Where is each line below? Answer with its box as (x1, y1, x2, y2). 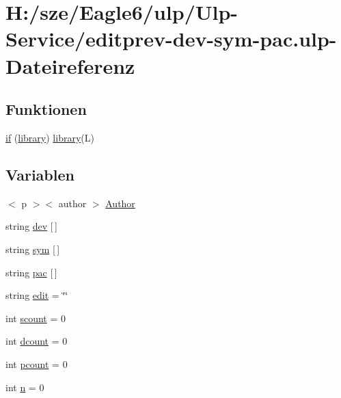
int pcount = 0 (5, 356, 68, 371)
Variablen (5, 163, 74, 185)
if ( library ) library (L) (5, 130, 94, 144)
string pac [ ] (5, 265, 57, 279)
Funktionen (5, 98, 87, 120)
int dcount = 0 (5, 334, 68, 348)
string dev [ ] (5, 219, 57, 233)
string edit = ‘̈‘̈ (5, 288, 68, 302)
